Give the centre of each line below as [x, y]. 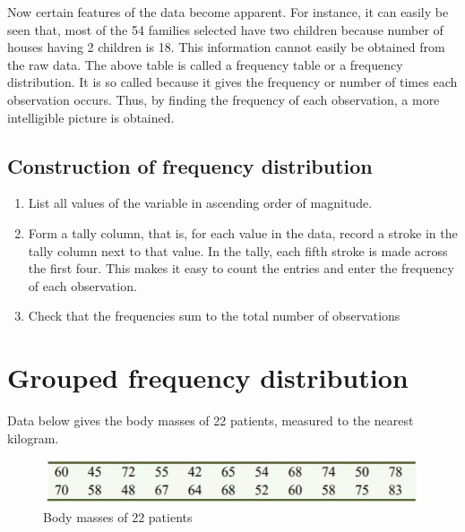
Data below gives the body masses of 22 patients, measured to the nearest [211, 420]
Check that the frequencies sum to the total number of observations [214, 316]
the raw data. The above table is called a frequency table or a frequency [205, 64]
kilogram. [33, 438]
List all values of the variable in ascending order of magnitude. [200, 203]
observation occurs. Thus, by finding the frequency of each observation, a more [224, 99]
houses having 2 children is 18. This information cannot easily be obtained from [226, 47]
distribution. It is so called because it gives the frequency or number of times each [232, 82]
